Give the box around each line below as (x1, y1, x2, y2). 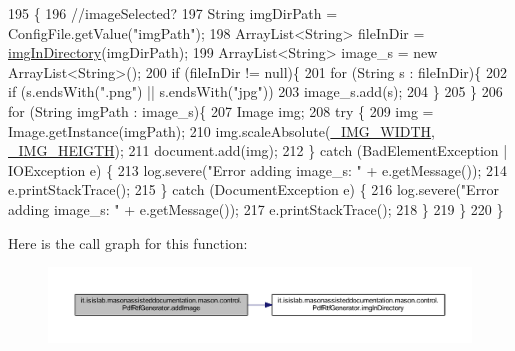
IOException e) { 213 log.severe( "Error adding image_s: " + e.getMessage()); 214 (8, 159, 507, 180)
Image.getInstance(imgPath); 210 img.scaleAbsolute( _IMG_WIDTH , (8, 120, 435, 141)
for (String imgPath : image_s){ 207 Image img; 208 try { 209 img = (8, 100, 434, 121)
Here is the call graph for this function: (8, 232, 248, 253)
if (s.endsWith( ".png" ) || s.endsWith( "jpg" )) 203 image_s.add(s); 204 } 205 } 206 (8, 81, 503, 102)
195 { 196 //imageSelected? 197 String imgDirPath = (8, 3, 338, 23)
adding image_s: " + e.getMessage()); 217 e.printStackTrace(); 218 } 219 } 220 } (8, 198, 504, 219)
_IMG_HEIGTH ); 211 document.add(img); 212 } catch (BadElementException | (8, 140, 508, 161)
